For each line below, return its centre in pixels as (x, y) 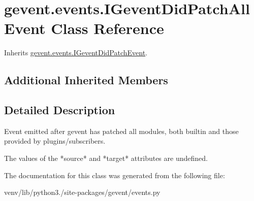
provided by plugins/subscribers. (55, 141)
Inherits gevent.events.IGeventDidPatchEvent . (76, 53)
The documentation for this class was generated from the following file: (115, 175)
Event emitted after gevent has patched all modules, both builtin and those (121, 131)
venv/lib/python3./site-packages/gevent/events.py (82, 192)
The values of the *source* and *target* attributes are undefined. (106, 158)
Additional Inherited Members (86, 80)
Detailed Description (60, 110)
